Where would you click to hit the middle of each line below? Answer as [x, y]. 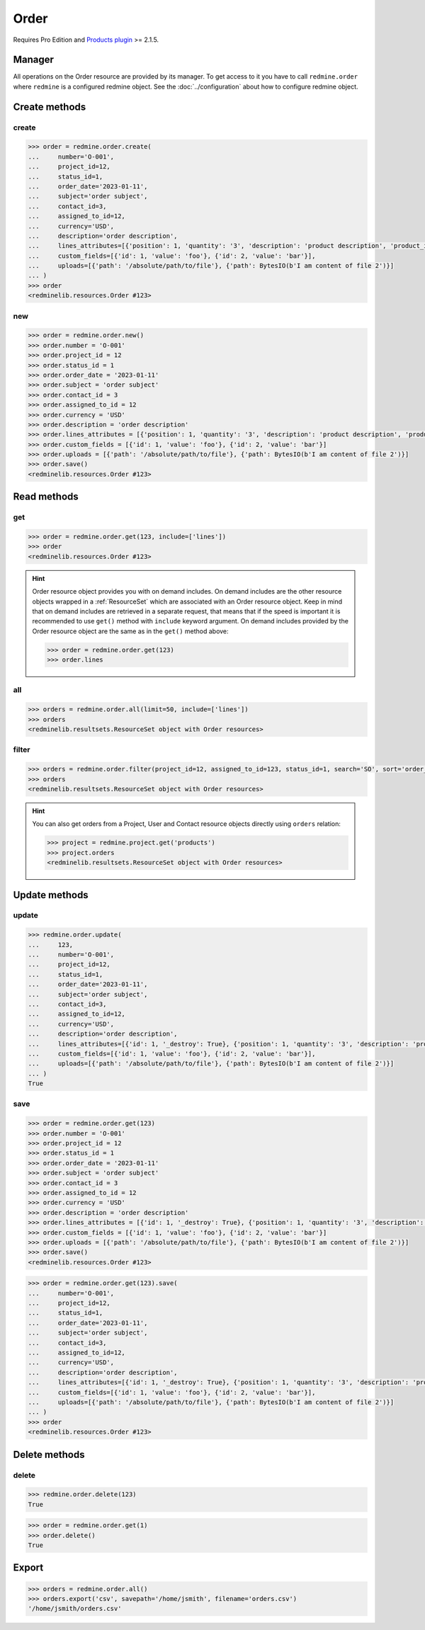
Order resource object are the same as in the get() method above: [131, 631]
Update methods [51, 895]
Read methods [46, 497]
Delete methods [49, 1455]
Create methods [50, 107]
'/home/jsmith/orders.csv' [75, 1609]
